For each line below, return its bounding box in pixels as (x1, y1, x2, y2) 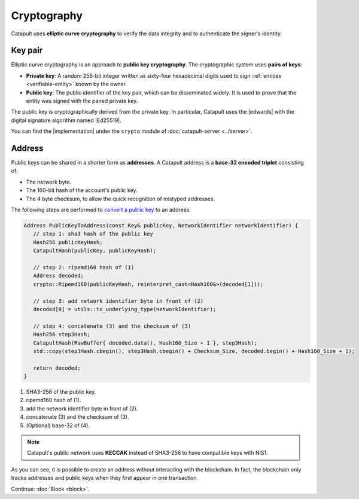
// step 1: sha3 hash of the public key (33, 230, 154, 238)
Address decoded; (33, 272, 84, 279)
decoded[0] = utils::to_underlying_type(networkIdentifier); (33, 306, 217, 312)
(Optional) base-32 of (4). (26, 422, 90, 429)
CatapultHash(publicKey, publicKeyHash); (33, 247, 157, 254)
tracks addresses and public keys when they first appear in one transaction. (11, 474, 199, 482)
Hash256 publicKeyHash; (33, 239, 103, 245)
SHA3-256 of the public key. (26, 388, 96, 395)
